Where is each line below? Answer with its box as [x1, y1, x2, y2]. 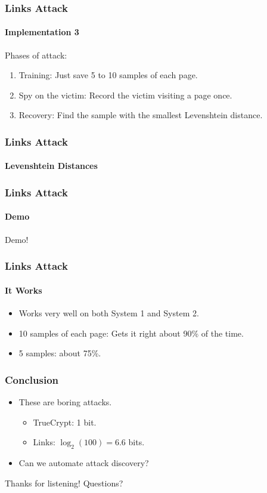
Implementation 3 [5, 26, 79, 38]
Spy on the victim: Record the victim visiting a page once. [18, 88, 232, 101]
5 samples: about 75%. [18, 347, 101, 359]
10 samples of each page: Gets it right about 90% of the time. [18, 326, 244, 339]
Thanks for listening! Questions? [5, 476, 123, 489]
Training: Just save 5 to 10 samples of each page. [18, 69, 198, 81]
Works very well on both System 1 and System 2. [18, 306, 199, 319]
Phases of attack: [5, 48, 67, 61]
